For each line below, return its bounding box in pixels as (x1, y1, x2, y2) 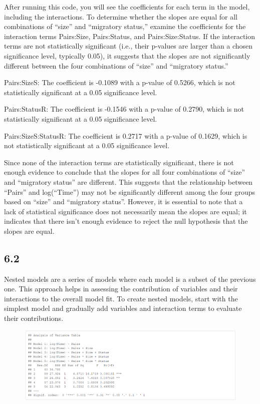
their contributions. (4, 313, 64, 323)
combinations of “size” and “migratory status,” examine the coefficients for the (4, 21, 246, 32)
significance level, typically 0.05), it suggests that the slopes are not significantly (4, 50, 250, 61)
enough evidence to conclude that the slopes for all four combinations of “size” (4, 167, 245, 177)
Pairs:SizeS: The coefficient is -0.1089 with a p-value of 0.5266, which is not (4, 77, 235, 88)
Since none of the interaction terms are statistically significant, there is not (4, 157, 234, 167)
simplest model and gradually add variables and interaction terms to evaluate (4, 303, 242, 313)
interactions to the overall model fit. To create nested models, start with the (4, 293, 238, 303)
